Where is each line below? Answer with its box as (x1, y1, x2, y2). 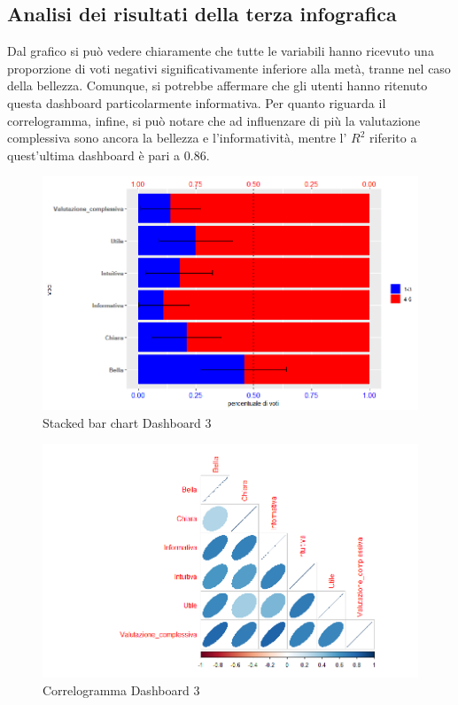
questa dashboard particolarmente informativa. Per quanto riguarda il (7, 93, 386, 112)
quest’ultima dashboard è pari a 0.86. (7, 145, 210, 164)
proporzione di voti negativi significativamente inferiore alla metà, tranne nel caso (7, 58, 451, 77)
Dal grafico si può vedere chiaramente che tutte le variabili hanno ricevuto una (7, 42, 434, 60)
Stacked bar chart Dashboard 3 (43, 413, 212, 431)
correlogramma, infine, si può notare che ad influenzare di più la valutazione (7, 111, 421, 129)
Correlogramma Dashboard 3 (43, 680, 200, 699)
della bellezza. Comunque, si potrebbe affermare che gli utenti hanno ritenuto (7, 76, 428, 95)
